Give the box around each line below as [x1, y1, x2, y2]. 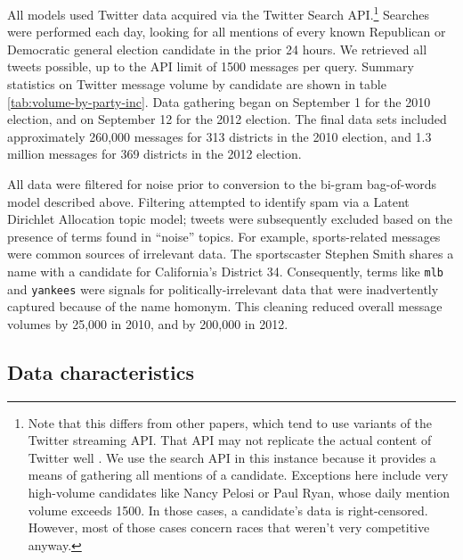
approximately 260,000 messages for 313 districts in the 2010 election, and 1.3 [7, 127, 432, 145]
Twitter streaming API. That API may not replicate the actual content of [28, 431, 432, 449]
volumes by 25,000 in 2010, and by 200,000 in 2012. [7, 314, 288, 333]
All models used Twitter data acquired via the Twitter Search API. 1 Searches [7, 3, 429, 23]
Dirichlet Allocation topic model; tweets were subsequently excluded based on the [7, 210, 452, 228]
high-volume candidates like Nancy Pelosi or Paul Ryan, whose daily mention [28, 483, 451, 502]
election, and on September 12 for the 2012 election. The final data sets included [7, 110, 447, 128]
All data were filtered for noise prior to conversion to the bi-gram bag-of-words [7, 175, 436, 193]
